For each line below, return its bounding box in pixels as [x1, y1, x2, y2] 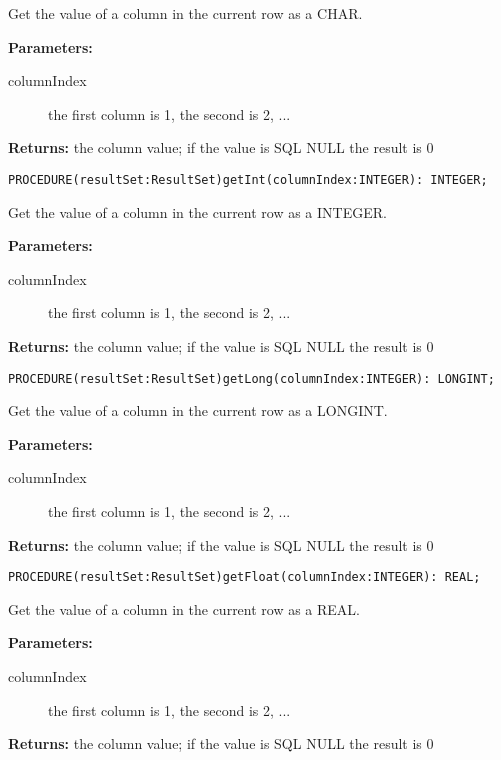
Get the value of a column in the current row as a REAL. [8, 598, 361, 619]
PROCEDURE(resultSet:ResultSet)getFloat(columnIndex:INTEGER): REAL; [8, 570, 481, 585]
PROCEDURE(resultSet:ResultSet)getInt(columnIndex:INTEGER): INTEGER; [8, 172, 488, 187]
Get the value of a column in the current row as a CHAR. [8, 3, 363, 23]
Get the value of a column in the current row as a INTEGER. [8, 201, 387, 222]
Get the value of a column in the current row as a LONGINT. [8, 400, 388, 421]
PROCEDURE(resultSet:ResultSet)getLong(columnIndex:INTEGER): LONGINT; [8, 371, 495, 386]
